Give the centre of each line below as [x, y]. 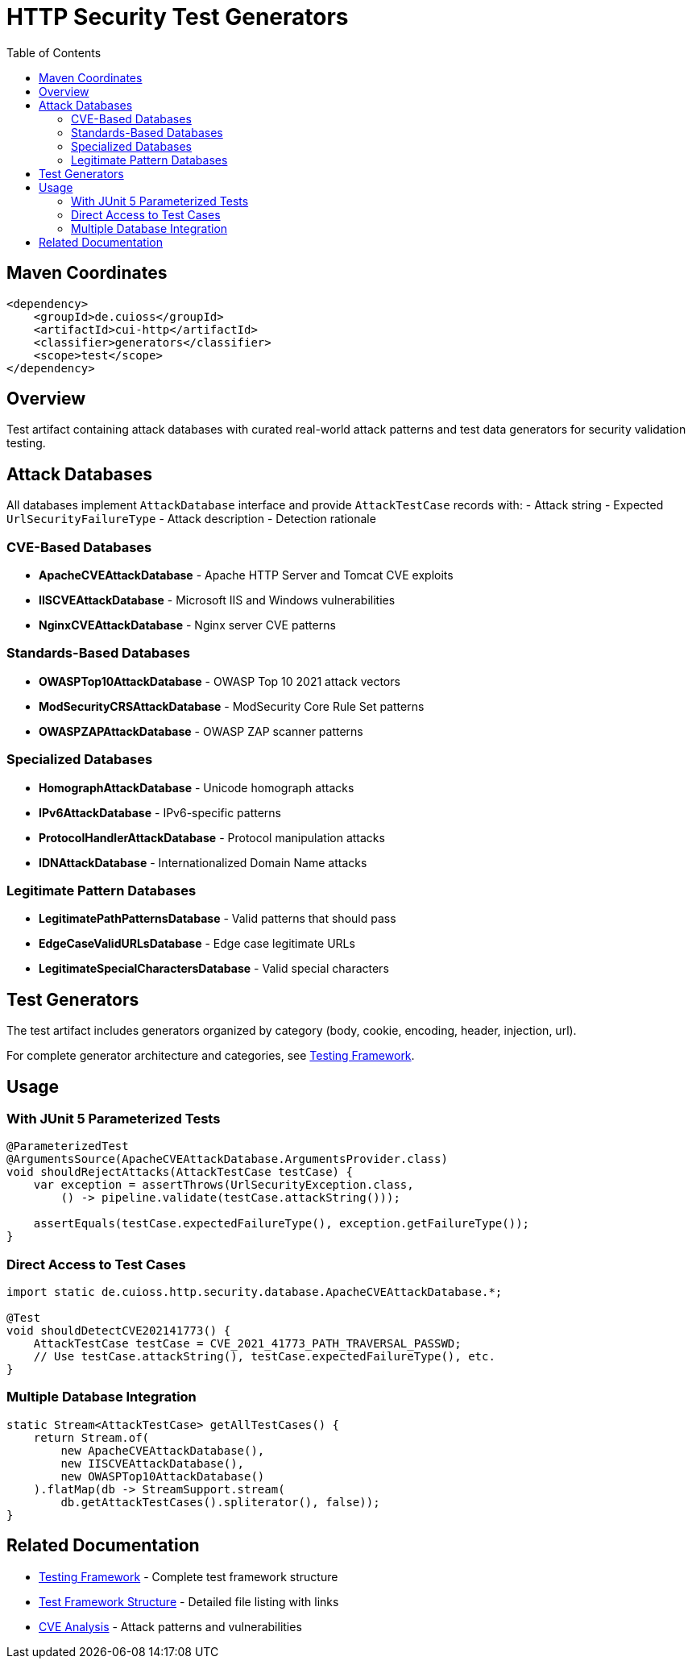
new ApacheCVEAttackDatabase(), [163, 1450]
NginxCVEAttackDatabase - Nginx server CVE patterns [187, 625]
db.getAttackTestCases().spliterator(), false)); [220, 1502]
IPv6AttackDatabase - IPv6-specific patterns [160, 812]
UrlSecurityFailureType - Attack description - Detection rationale [191, 519]
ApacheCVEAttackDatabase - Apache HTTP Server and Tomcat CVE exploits [246, 575]
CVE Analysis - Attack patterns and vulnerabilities [170, 1626]
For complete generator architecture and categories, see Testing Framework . [211, 1056]
